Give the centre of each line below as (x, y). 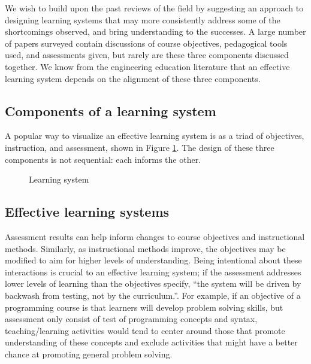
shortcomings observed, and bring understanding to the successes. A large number (155, 31)
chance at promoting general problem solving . (89, 354)
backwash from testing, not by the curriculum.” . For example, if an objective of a (153, 295)
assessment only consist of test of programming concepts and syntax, (131, 319)
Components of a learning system (111, 110)
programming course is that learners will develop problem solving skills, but (144, 307)
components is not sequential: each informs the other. (103, 159)
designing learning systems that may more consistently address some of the (143, 19)
